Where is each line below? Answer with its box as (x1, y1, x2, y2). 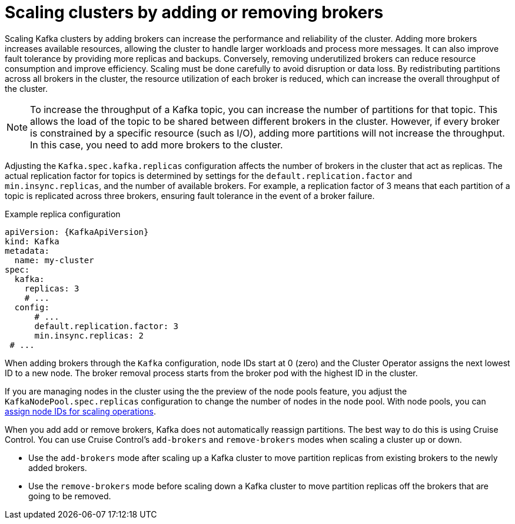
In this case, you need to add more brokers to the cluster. (30, 138, 283, 151)
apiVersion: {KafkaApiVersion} (5, 227, 149, 237)
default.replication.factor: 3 (34, 321, 179, 331)
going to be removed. (28, 490, 111, 501)
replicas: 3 (24, 283, 79, 293)
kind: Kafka (5, 236, 59, 246)
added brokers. (28, 462, 87, 473)
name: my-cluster (14, 255, 94, 265)
